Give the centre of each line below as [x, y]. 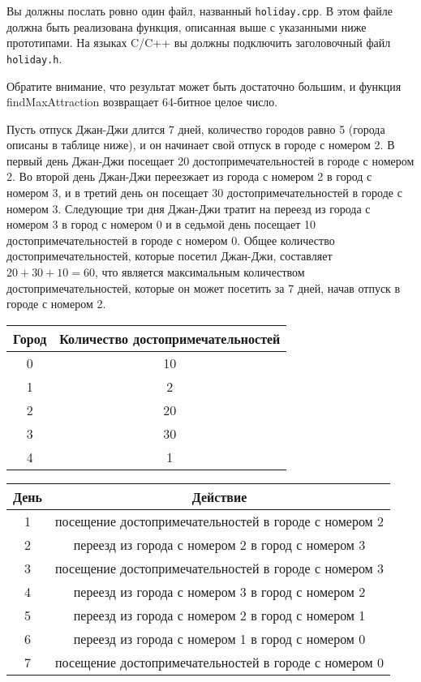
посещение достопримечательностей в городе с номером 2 [219, 521]
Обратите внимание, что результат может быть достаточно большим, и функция [204, 86]
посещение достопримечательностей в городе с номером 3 [219, 568]
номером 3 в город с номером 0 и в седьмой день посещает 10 [161, 224]
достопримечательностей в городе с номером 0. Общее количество [171, 240]
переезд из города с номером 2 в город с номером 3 [219, 544]
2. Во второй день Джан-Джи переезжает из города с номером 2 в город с [189, 176]
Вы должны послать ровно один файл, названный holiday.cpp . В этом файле [200, 11]
